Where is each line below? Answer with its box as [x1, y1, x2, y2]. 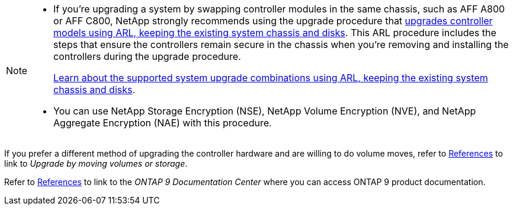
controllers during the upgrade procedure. [53, 50, 241, 62]
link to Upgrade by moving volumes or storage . [4, 158, 188, 168]
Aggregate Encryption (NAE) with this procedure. [53, 117, 272, 129]
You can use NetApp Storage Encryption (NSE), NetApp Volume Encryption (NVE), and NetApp [53, 105, 476, 117]
